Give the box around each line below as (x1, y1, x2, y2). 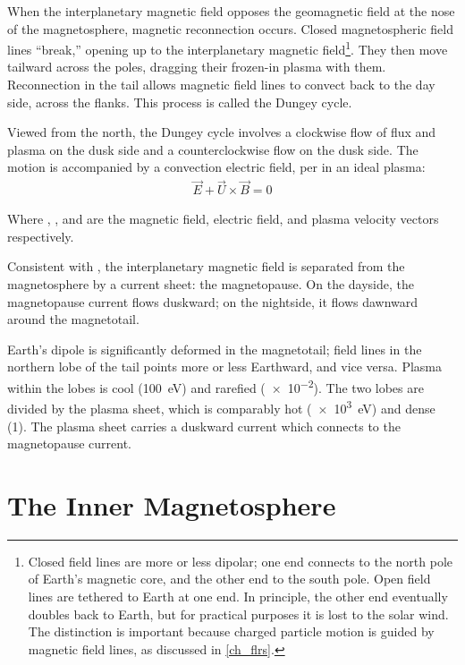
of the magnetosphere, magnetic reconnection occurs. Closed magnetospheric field (7, 19, 453, 38)
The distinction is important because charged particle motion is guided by (28, 622, 435, 641)
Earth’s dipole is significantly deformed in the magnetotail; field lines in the (7, 339, 422, 358)
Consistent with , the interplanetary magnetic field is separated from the (7, 257, 405, 276)
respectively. (7, 226, 74, 245)
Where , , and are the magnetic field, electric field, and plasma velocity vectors (7, 209, 439, 228)
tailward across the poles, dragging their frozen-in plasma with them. (7, 57, 386, 76)
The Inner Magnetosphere (7, 486, 336, 523)
